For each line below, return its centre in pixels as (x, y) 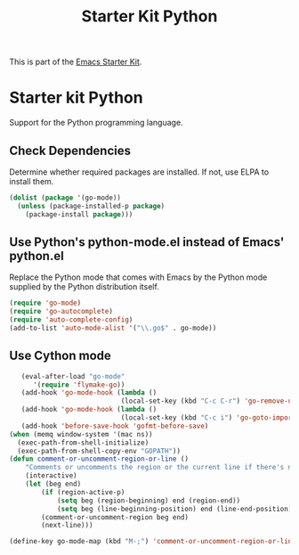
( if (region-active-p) (83, 492)
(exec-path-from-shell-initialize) (83, 443)
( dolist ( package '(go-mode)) (65, 198)
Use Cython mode (60, 356)
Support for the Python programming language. (97, 123)
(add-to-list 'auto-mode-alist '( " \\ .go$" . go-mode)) (113, 328)
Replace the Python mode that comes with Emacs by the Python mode (138, 277)
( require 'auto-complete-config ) (71, 320)
